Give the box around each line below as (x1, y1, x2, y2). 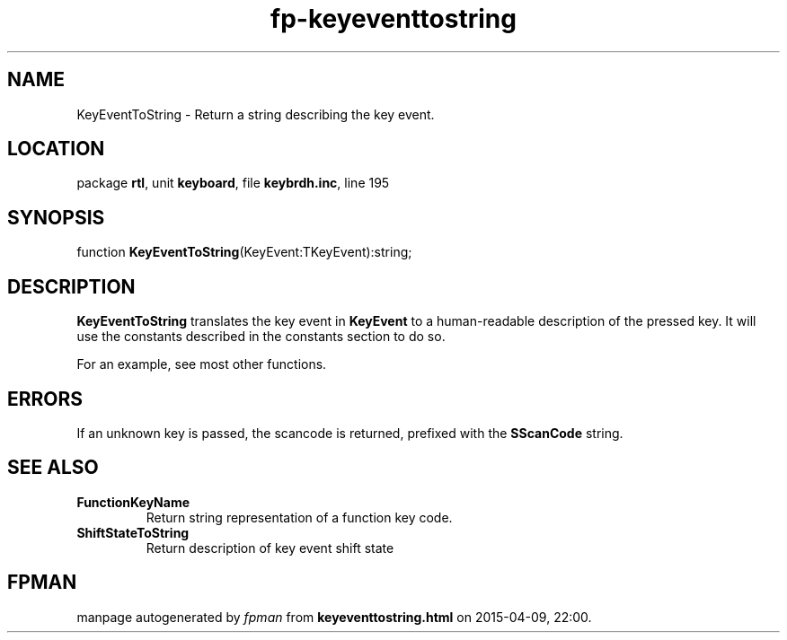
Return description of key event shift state (146, 539, 394, 556)
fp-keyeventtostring (270, 4, 517, 34)
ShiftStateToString (76, 524, 190, 540)
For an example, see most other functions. (76, 356, 327, 373)
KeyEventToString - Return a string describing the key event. (76, 106, 435, 122)
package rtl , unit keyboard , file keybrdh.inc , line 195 (76, 175, 390, 191)
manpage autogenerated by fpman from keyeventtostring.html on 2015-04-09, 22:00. (76, 609, 592, 625)
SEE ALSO (7, 456, 99, 479)
